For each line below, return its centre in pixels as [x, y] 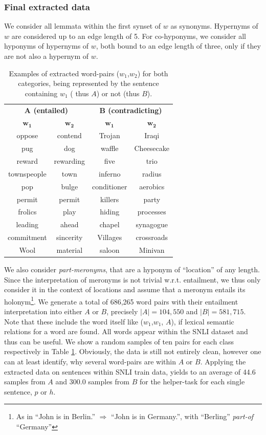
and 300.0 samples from [92, 382]
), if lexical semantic [203, 321]
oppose [27, 135]
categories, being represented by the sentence [88, 83]
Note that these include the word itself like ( [74, 321]
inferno [110, 173]
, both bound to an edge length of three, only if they [178, 46]
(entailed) [51, 110]
